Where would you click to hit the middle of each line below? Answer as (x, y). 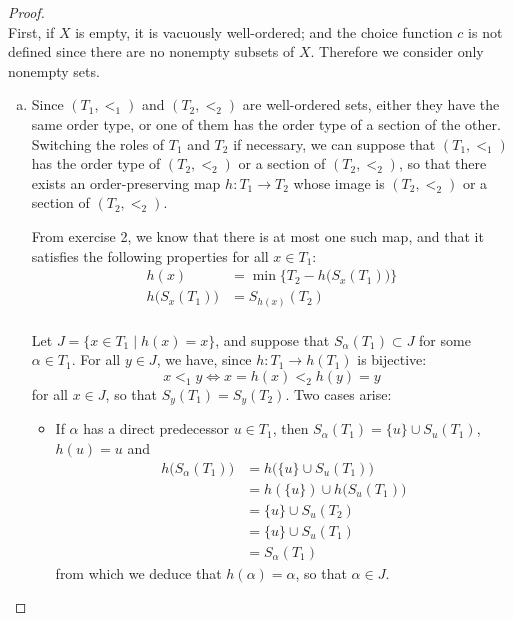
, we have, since (204, 359)
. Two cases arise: (338, 393)
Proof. (26, 12)
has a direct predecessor (156, 428)
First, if (31, 31)
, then (290, 428)
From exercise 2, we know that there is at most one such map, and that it (257, 235)
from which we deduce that (138, 572)
